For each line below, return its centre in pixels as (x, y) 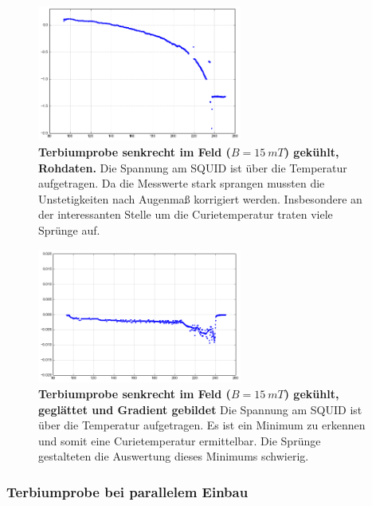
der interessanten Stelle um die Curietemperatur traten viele (186, 214)
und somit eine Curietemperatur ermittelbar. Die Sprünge (180, 440)
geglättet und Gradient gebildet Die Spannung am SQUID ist (200, 409)
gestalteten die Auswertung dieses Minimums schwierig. (174, 456)
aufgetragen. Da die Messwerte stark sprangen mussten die (182, 183)
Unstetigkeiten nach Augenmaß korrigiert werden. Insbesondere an (200, 198)
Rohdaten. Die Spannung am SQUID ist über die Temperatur (193, 167)
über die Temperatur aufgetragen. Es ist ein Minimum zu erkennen (202, 425)
